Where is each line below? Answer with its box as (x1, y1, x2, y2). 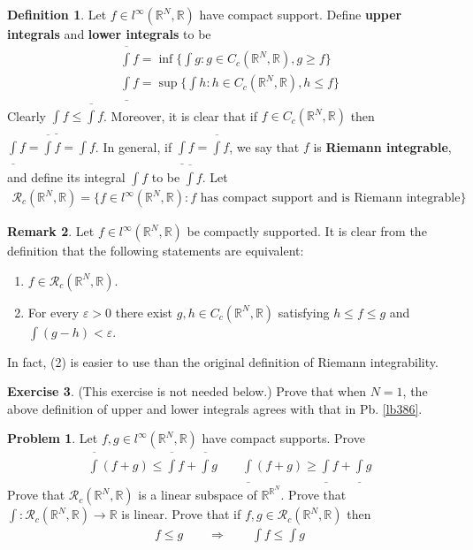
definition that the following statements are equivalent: (7, 241, 304, 260)
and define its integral (7, 168, 126, 187)
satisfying (278, 302, 330, 321)
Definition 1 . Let (7, 5, 107, 23)
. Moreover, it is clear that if (103, 106, 258, 125)
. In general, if (95, 137, 172, 156)
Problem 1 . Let (7, 429, 98, 447)
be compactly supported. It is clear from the (187, 222, 427, 241)
